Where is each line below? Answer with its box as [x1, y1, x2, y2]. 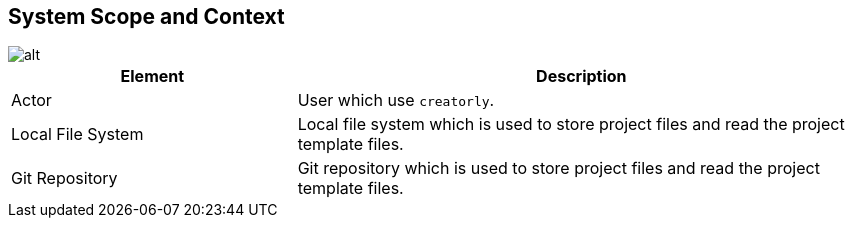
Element [120, 66, 185, 87]
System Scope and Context [8, 4, 285, 29]
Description [536, 66, 627, 87]
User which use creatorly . [297, 90, 495, 111]
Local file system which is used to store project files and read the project [297, 114, 845, 135]
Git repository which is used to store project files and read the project [297, 158, 820, 179]
